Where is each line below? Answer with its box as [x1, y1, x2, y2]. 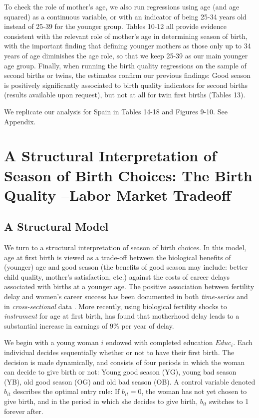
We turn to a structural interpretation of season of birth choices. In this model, [4, 242, 247, 253]
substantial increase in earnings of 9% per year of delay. [4, 320, 174, 331]
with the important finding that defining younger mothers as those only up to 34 [4, 40, 251, 51]
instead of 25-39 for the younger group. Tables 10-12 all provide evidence [4, 21, 227, 31]
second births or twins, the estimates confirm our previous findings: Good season [4, 70, 251, 80]
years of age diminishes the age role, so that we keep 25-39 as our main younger [4, 50, 248, 60]
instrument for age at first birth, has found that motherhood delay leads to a [4, 311, 240, 321]
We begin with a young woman [4, 337, 99, 348]
